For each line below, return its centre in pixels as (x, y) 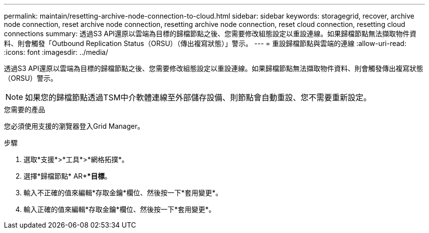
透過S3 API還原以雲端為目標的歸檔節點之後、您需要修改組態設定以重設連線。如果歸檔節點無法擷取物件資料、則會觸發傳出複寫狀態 (214, 68)
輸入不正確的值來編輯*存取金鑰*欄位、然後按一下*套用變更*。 (123, 193)
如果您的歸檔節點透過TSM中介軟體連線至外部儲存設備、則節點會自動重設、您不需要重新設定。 (198, 97)
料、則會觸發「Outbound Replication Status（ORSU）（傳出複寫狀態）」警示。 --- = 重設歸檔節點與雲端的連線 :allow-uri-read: (205, 43)
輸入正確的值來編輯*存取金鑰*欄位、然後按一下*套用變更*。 (120, 209)
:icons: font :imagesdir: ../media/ (56, 52)
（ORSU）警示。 (31, 78)
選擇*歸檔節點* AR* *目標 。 (68, 176)
